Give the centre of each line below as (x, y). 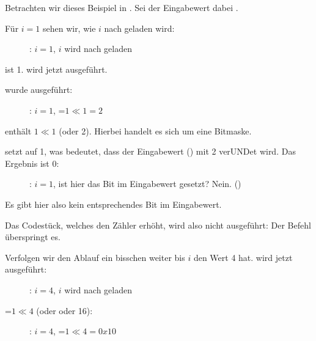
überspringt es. (33, 237)
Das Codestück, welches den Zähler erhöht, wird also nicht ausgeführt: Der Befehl (158, 225)
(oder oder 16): (64, 310)
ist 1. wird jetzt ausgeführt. (56, 69)
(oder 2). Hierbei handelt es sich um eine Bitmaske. (155, 130)
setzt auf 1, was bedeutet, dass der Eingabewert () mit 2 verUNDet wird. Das (150, 151)
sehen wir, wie (69, 28)
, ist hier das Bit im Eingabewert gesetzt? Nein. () (147, 184)
